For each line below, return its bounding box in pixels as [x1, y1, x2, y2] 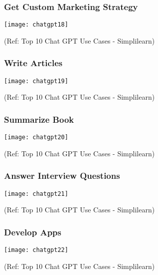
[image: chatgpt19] [4, 77, 68, 85]
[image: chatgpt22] [4, 246, 68, 254]
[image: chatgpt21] [4, 190, 68, 197]
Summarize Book [4, 113, 74, 125]
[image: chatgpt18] [4, 21, 68, 29]
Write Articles [4, 57, 63, 69]
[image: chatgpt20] [4, 134, 68, 141]
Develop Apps [4, 225, 61, 238]
